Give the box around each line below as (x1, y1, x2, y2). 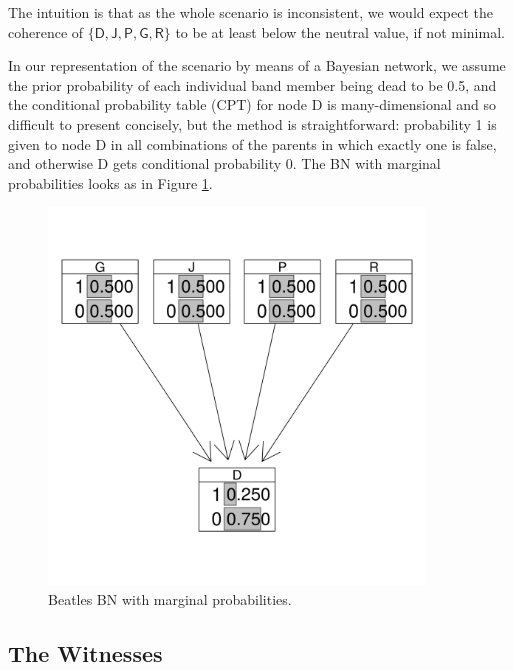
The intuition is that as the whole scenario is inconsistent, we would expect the (8, 2, 494, 22)
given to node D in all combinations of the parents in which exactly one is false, (8, 133, 497, 154)
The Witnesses (8, 637, 163, 668)
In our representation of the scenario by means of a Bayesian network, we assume (8, 55, 506, 76)
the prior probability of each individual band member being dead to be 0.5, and (8, 74, 497, 95)
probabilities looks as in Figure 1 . (8, 172, 213, 193)
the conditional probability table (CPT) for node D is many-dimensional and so (8, 94, 497, 115)
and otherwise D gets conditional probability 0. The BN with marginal (8, 153, 441, 174)
